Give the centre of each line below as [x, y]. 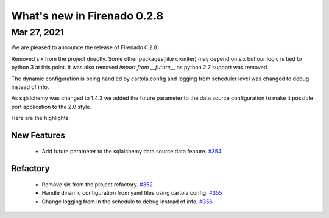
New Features [38, 135]
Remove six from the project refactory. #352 [97, 184]
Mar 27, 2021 [37, 32]
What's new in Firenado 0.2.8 [87, 16]
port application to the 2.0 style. [51, 107]
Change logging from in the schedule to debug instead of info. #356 [127, 202]
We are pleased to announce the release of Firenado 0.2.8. [85, 47]
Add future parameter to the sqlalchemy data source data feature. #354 [132, 151]
